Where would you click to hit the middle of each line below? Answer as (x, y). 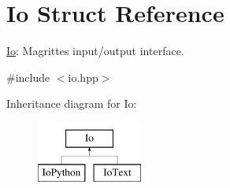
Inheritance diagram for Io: (72, 103)
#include (28, 77)
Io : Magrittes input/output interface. (95, 51)
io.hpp (83, 77)
